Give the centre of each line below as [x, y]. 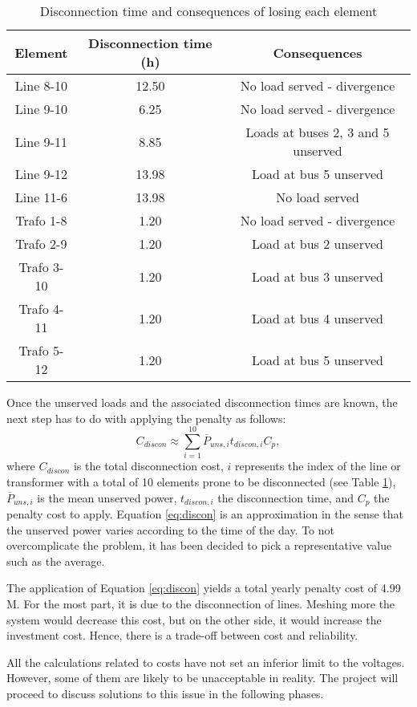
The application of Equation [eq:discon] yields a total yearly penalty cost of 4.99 [204, 588]
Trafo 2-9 [41, 244]
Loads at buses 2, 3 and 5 [318, 132]
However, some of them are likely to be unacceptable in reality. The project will [202, 678]
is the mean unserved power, [107, 497]
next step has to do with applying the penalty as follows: [146, 418]
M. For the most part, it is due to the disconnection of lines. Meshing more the [201, 603]
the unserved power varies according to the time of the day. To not [171, 529]
